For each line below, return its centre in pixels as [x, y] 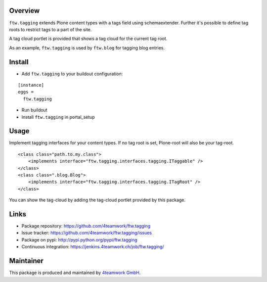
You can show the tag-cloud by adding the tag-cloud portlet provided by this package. [97, 200]
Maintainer [26, 261]
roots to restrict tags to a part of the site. [50, 29]
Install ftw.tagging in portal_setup [58, 117]
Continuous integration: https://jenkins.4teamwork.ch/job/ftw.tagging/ [93, 247]
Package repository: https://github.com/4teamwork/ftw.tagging [86, 226]
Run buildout [34, 110]
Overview [24, 11]
